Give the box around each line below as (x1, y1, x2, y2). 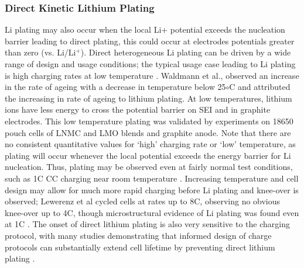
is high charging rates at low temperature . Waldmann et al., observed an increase (5, 69, 299, 81)
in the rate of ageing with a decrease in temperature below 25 (5, 81, 226, 93)
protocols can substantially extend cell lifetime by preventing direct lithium (5, 241, 275, 253)
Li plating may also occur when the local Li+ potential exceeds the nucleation (5, 23, 285, 36)
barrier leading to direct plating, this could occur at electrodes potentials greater (5, 34, 295, 47)
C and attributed (229, 81, 291, 93)
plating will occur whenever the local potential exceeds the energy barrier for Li (5, 149, 291, 161)
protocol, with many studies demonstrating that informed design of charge (5, 229, 272, 241)
